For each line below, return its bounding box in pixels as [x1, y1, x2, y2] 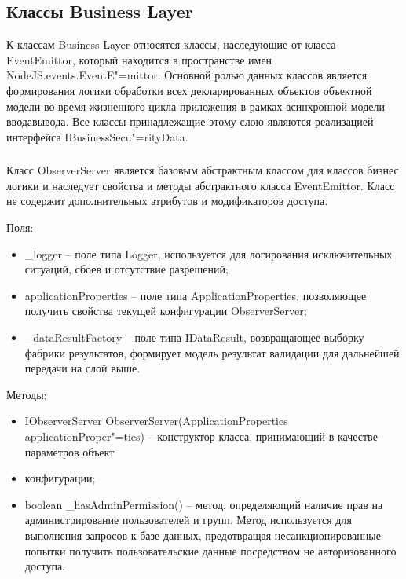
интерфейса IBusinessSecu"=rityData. [6, 128, 188, 145]
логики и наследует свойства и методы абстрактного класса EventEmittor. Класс [6, 177, 395, 193]
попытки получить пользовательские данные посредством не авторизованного [24, 542, 397, 559]
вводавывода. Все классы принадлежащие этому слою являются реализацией [6, 113, 374, 130]
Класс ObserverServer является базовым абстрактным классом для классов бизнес [6, 162, 399, 178]
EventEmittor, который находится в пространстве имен [6, 51, 272, 68]
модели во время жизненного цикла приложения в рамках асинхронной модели [6, 97, 386, 114]
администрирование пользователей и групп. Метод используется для [24, 511, 352, 528]
